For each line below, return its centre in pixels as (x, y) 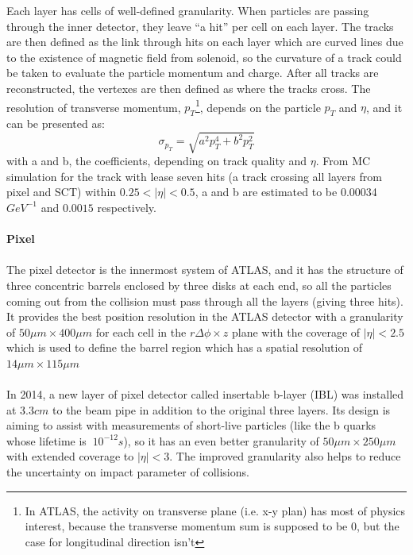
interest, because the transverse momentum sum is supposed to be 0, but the (212, 526)
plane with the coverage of (296, 331)
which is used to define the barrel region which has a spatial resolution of (185, 347)
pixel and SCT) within (62, 192)
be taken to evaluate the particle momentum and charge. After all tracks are (193, 73)
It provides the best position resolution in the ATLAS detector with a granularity (205, 316)
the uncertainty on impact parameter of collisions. (128, 472)
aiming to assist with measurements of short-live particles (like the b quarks (191, 425)
